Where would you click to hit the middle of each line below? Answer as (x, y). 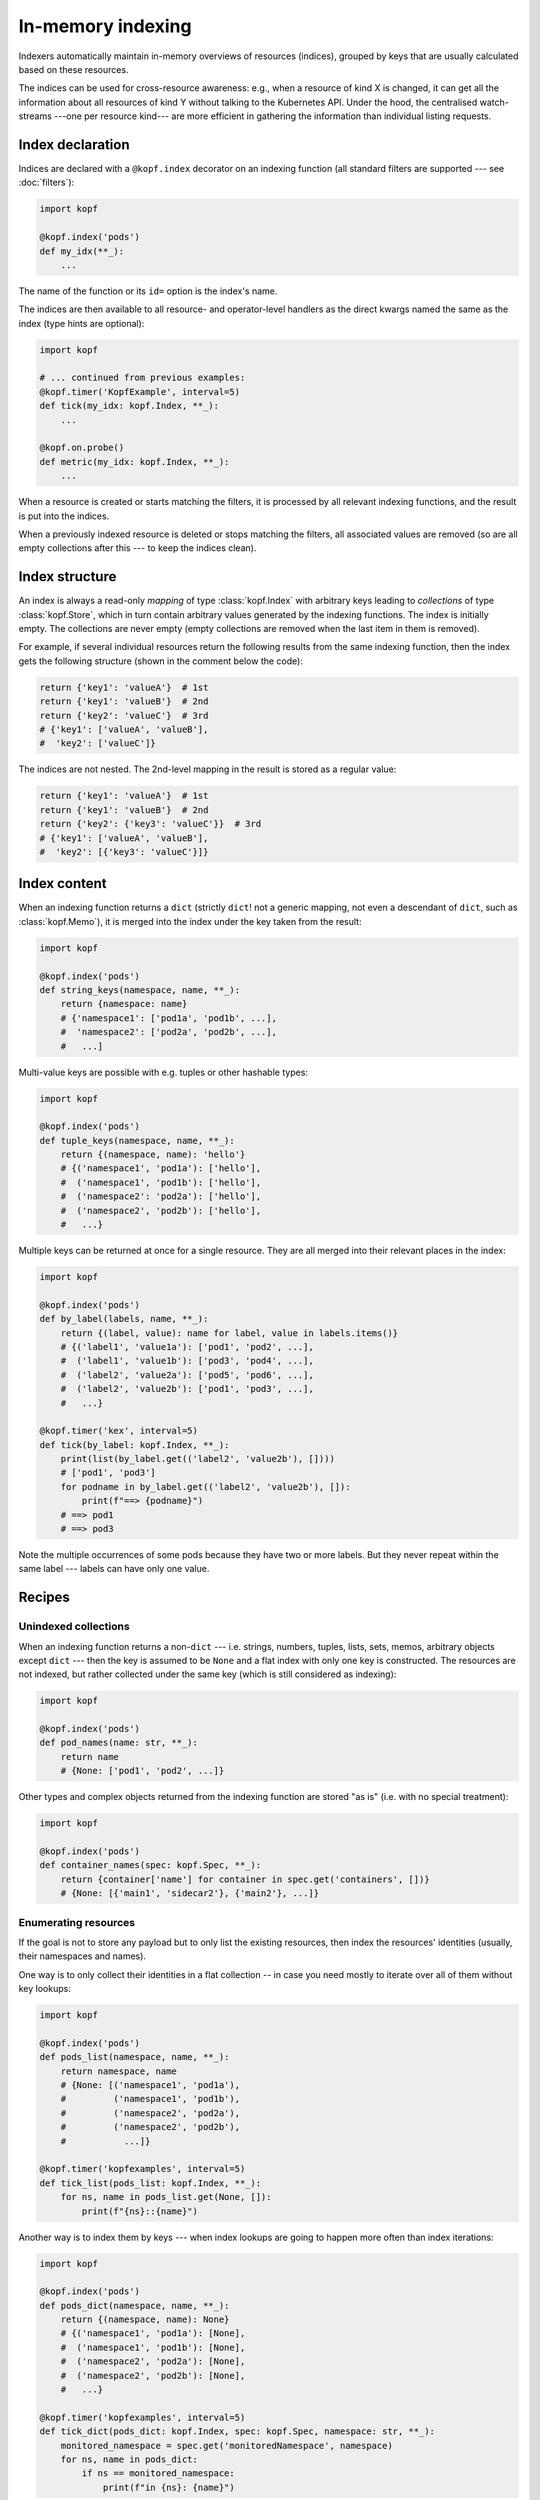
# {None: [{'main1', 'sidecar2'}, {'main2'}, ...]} (190, 1893)
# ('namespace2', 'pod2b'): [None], (153, 2375)
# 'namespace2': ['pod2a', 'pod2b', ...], (168, 1032)
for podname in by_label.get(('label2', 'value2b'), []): (205, 1486)
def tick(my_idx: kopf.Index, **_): (129, 406)
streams (35, 116)
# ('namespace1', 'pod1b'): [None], (153, 2347)
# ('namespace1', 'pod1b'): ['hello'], (161, 1182)
